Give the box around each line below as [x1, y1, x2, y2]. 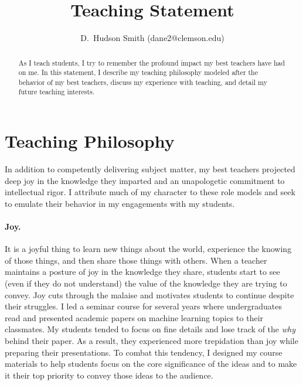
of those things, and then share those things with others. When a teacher [5, 254, 267, 266]
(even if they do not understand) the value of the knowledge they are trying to [5, 277, 287, 289]
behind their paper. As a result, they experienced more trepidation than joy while [5, 335, 298, 346]
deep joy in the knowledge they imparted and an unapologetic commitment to [5, 174, 285, 186]
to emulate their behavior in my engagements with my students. [5, 197, 235, 209]
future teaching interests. [18, 87, 95, 97]
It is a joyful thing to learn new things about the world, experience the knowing [5, 243, 292, 255]
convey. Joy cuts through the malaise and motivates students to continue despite [5, 288, 294, 301]
